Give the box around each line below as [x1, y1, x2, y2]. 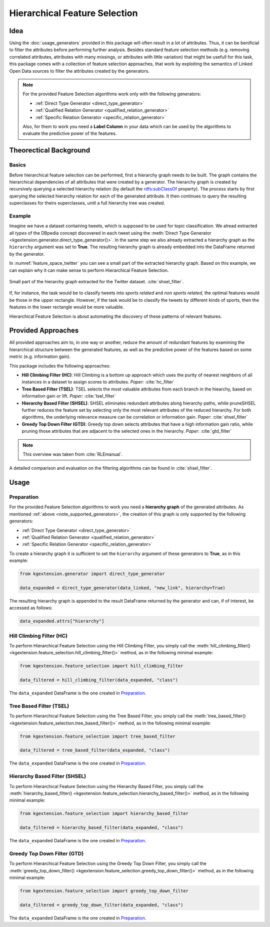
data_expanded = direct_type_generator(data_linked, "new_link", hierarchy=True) [19, 585, 226, 591]
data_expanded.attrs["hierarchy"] [19, 618, 104, 624]
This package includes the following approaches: [9, 362, 111, 368]
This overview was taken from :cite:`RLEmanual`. [22, 451, 123, 457]
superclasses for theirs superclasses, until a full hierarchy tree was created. [9, 200, 165, 206]
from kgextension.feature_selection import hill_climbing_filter [19, 663, 183, 669]
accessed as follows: [9, 605, 52, 611]
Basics [9, 161, 26, 168]
